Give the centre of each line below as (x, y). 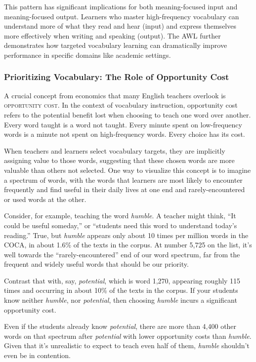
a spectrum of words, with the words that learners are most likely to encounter (123, 180)
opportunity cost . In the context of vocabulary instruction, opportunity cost (121, 105)
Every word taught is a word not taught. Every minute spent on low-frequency (123, 124)
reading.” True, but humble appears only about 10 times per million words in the (126, 235)
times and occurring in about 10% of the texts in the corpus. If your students (121, 290)
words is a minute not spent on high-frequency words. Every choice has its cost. (125, 134)
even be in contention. (37, 355)
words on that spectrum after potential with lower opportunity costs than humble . (128, 336)
